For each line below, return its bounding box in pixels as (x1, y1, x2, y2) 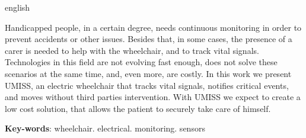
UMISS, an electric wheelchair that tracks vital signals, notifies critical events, (5, 79, 289, 91)
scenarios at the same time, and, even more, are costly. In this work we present (5, 67, 292, 79)
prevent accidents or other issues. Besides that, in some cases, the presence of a (5, 33, 292, 45)
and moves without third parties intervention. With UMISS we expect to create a (5, 91, 301, 103)
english (5, 1, 30, 13)
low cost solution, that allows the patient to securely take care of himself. (5, 102, 271, 114)
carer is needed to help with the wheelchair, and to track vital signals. (5, 44, 259, 56)
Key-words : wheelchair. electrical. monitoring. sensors (5, 122, 205, 134)
